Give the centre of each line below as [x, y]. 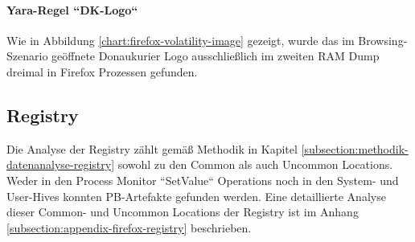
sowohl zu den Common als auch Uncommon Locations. [255, 164]
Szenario [27, 56]
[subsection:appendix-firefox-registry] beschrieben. [129, 227]
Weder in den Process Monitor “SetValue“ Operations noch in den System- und [203, 180]
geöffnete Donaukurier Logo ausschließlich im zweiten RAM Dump [216, 56]
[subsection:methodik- [355, 148]
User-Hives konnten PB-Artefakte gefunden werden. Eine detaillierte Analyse [196, 196]
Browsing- [383, 40]
